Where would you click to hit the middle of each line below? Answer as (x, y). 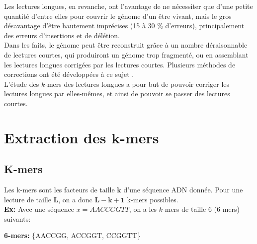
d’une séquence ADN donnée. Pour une (183, 190)
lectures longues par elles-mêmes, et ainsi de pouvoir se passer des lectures (117, 93)
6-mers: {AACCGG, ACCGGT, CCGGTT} (73, 235)
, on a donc (75, 199)
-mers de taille (184, 209)
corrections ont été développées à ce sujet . (69, 74)
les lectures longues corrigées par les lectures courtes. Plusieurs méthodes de (120, 64)
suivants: (17, 218)
